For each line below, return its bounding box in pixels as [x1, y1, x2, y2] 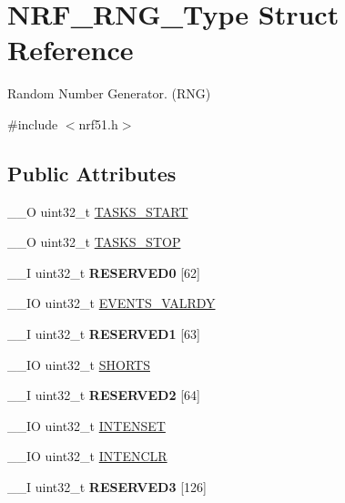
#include [7, 114, 58, 133]
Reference [7, 31, 134, 68]
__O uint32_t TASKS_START [7, 201, 188, 221]
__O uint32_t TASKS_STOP [7, 232, 181, 251]
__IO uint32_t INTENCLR [7, 447, 167, 466]
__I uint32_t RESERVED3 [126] [7, 477, 207, 497]
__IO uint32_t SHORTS [7, 354, 150, 374]
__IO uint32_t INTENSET [7, 416, 166, 435]
